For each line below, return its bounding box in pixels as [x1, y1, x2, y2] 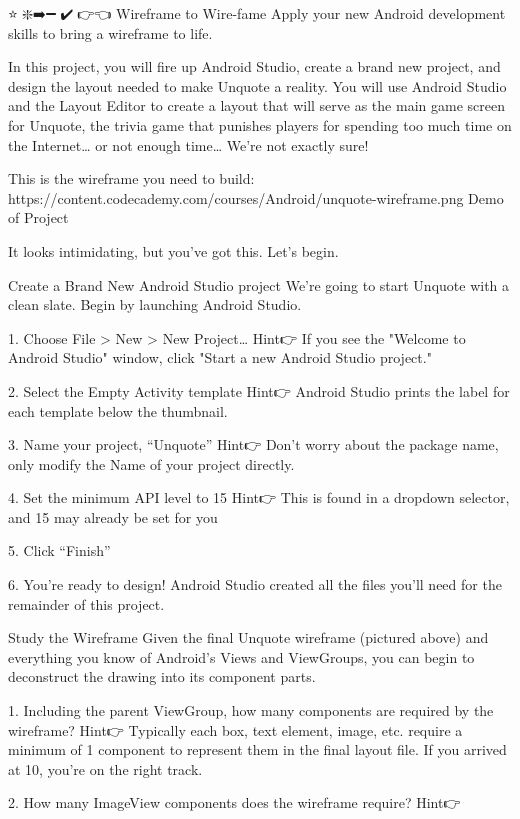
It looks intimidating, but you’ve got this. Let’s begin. [8, 240, 339, 261]
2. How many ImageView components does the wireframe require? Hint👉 [8, 792, 461, 813]
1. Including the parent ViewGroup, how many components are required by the [8, 700, 494, 721]
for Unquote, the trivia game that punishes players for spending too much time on [8, 114, 512, 135]
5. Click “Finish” [8, 540, 111, 561]
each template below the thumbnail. [8, 400, 228, 421]
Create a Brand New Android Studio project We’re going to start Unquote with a [8, 274, 510, 295]
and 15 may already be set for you [8, 506, 218, 527]
